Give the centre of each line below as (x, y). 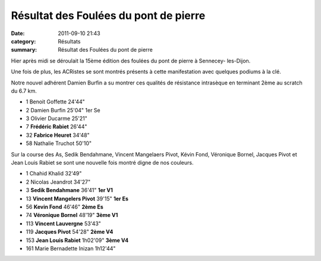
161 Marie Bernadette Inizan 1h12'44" (71, 248)
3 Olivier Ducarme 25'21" (56, 118)
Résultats (69, 41)
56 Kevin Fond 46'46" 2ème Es (64, 207)
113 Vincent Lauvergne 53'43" (63, 224)
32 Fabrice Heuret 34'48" (58, 135)
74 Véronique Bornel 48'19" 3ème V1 (72, 215)
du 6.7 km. (24, 91)
